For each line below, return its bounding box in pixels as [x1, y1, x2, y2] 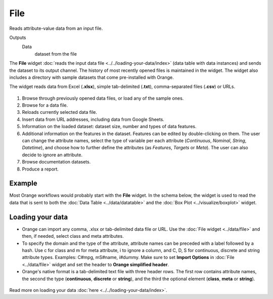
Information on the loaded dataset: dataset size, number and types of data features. [22, 123, 197, 130]
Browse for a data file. [22, 102, 68, 108]
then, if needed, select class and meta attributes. [22, 233, 124, 239]
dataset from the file [34, 51, 77, 57]
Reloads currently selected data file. [22, 109, 97, 115]
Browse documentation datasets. [22, 159, 91, 165]
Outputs [9, 34, 26, 40]
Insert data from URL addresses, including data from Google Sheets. [22, 116, 164, 122]
